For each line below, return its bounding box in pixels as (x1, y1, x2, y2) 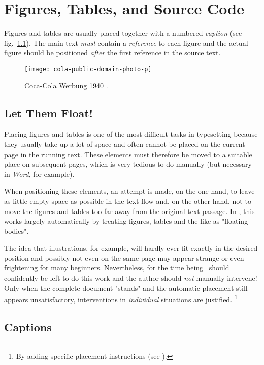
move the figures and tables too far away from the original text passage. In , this (4, 205, 255, 216)
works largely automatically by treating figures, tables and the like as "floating (4, 216, 248, 226)
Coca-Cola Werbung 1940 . (24, 80, 108, 90)
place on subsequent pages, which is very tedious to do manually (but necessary (4, 159, 252, 169)
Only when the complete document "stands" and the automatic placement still (4, 282, 248, 293)
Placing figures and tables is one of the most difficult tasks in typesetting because (4, 129, 258, 139)
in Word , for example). (4, 168, 75, 179)
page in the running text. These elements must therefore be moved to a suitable (4, 148, 252, 159)
